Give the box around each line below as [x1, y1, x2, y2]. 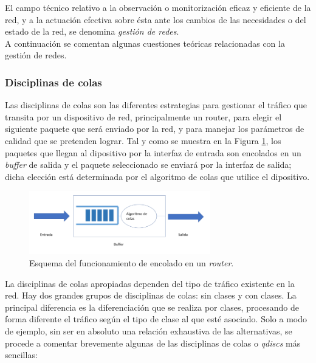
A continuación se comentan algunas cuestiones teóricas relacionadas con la [5, 36, 285, 49]
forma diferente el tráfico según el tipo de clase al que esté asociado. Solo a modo [5, 313, 307, 325]
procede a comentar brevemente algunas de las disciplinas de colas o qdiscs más [5, 336, 301, 349]
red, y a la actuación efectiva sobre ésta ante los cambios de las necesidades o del [5, 13, 306, 26]
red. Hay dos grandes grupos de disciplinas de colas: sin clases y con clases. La [5, 289, 297, 302]
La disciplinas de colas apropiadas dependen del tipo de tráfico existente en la [5, 277, 295, 289]
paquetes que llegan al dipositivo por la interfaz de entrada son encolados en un [5, 146, 301, 159]
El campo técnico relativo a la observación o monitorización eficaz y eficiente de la [5, 1, 311, 13]
